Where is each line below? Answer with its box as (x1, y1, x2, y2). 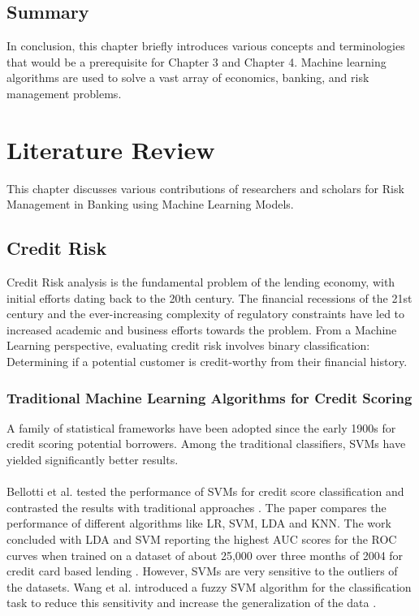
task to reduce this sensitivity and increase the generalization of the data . (6, 594, 377, 611)
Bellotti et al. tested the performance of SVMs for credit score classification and (6, 483, 404, 500)
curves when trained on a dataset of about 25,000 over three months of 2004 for (6, 546, 404, 563)
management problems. (6, 84, 122, 101)
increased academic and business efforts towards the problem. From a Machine (6, 321, 397, 338)
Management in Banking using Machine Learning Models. (6, 196, 294, 213)
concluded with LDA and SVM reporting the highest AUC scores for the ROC (6, 531, 397, 548)
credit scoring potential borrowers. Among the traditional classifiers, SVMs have (6, 435, 406, 452)
